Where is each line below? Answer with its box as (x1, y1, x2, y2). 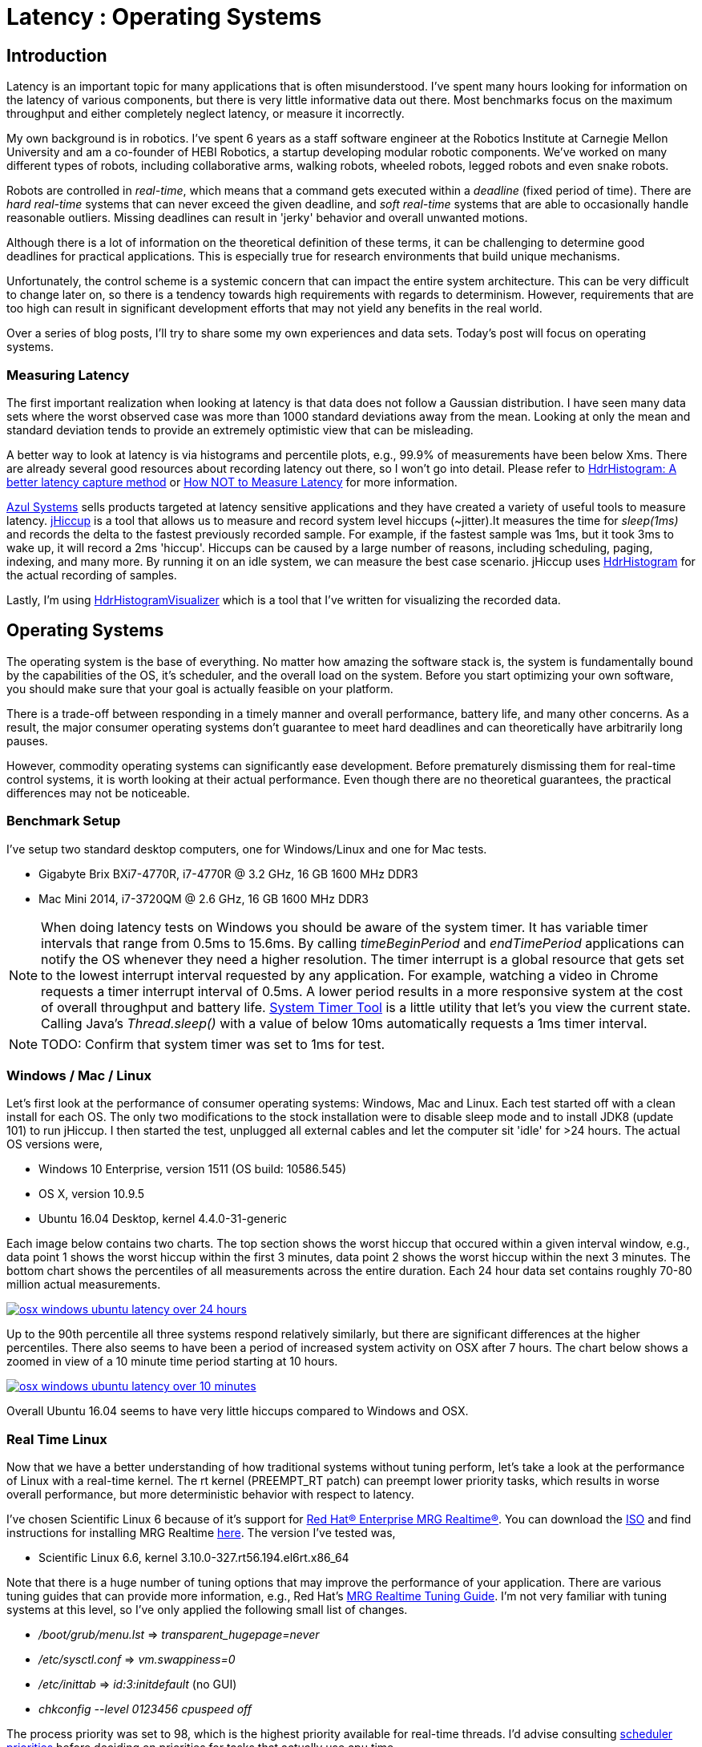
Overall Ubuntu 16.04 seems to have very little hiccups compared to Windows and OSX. (6, 1404, 469, 1418)
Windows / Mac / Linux (6, 1067, 151, 1083)
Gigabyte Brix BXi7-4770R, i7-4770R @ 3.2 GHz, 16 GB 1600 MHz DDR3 (38, 866, 418, 881)
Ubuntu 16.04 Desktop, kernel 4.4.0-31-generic (38, 1212, 287, 1226)
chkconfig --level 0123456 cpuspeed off (38, 1702, 252, 1717)
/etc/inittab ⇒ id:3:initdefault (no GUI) (38, 1677, 237, 1692)
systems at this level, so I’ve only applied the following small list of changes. (6, 1603, 408, 1617)
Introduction (6, 45, 107, 66)
